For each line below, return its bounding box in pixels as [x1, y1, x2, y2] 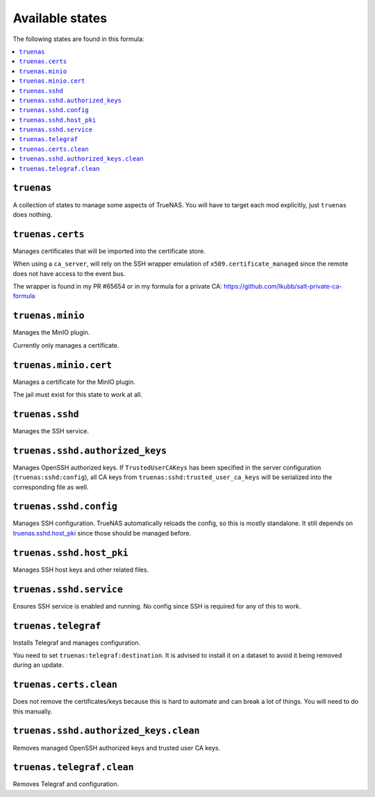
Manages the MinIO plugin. [12, 328, 90, 337]
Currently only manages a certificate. [12, 341, 119, 349]
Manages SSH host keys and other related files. [12, 565, 149, 574]
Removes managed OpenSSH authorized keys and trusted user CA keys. [12, 743, 221, 752]
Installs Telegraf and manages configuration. [12, 638, 141, 647]
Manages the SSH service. [12, 426, 90, 435]
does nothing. [12, 210, 53, 218]
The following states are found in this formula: [12, 35, 144, 43]
